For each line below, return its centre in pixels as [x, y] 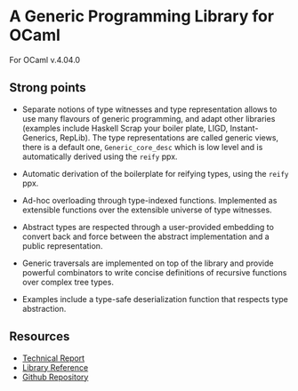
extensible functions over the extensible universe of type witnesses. [147, 210]
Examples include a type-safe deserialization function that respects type [155, 299]
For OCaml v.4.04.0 [45, 60]
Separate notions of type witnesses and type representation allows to [149, 109]
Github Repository [55, 377]
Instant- [244, 128]
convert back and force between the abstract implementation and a [145, 236]
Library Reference [55, 367]
